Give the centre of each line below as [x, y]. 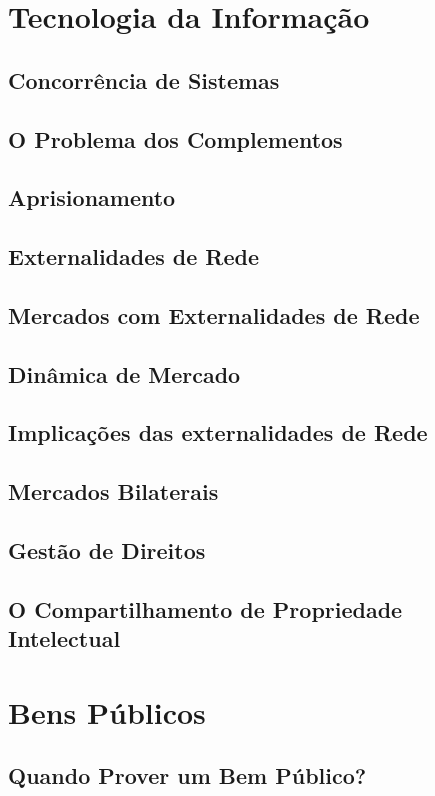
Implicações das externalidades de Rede [218, 432]
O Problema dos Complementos [175, 138]
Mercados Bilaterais [113, 491]
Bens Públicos [107, 711]
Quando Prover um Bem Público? [187, 775]
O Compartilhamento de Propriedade [205, 608]
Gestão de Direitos [107, 550]
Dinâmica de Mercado [124, 373]
